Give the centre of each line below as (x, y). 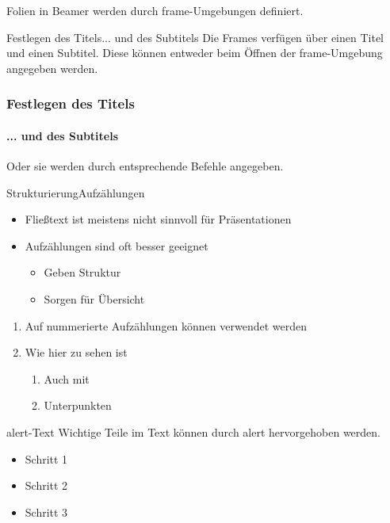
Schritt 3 (46, 512)
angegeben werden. (52, 68)
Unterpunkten (78, 405)
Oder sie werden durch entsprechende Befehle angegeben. (145, 166)
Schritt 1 (46, 458)
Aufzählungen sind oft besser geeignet (117, 245)
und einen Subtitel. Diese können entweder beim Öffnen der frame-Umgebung (195, 53)
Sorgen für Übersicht (94, 298)
